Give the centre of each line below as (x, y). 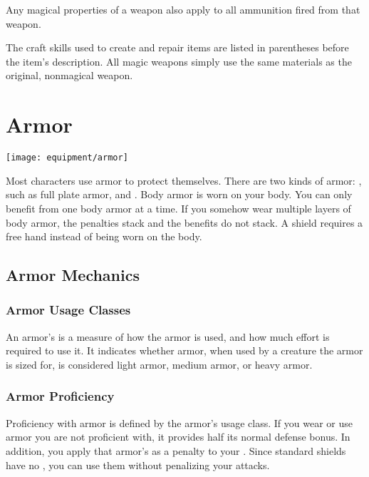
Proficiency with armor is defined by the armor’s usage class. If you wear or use (180, 422)
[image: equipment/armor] (67, 158)
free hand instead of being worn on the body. (104, 236)
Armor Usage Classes (68, 310)
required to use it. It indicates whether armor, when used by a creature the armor (184, 350)
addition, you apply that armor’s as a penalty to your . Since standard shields (176, 450)
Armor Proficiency (60, 396)
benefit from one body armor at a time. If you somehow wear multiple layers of (178, 208)
